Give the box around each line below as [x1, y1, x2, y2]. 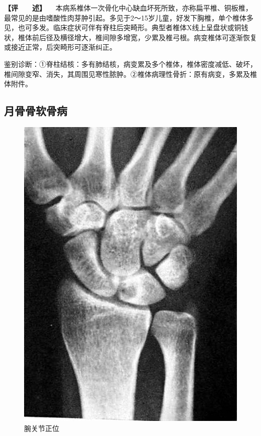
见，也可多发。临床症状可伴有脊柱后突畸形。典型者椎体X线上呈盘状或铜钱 [4, 22, 248, 33]
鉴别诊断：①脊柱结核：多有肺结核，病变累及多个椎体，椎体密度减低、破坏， [4, 58, 257, 69]
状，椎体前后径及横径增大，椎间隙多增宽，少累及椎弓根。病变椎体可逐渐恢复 [4, 32, 257, 42]
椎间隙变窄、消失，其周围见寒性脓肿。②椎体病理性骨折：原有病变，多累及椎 [4, 68, 257, 79]
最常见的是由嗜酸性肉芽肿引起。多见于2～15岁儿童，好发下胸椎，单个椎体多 [4, 12, 253, 23]
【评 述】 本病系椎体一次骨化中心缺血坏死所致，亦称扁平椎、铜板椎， [4, 3, 252, 13]
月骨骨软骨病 [4, 103, 67, 119]
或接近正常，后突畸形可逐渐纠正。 [4, 42, 116, 52]
